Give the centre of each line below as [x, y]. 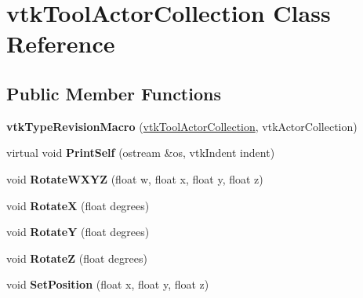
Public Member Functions [114, 93]
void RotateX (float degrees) [78, 205]
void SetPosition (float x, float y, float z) [108, 284]
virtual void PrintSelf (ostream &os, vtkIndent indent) [141, 153]
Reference [61, 44]
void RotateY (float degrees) [78, 232]
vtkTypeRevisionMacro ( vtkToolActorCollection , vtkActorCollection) [182, 126]
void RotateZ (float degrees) [77, 258]
